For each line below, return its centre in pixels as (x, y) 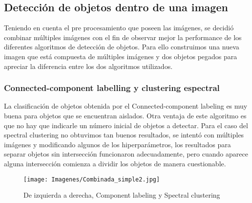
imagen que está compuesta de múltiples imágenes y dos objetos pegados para (121, 56)
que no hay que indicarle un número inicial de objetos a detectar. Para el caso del (126, 125)
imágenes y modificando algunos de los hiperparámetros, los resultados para (117, 144)
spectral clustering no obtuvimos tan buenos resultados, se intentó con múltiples (124, 135)
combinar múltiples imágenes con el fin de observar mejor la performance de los (123, 37)
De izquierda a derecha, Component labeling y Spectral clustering (122, 195)
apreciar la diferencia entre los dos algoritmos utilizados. (88, 66)
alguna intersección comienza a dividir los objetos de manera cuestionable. (115, 163)
